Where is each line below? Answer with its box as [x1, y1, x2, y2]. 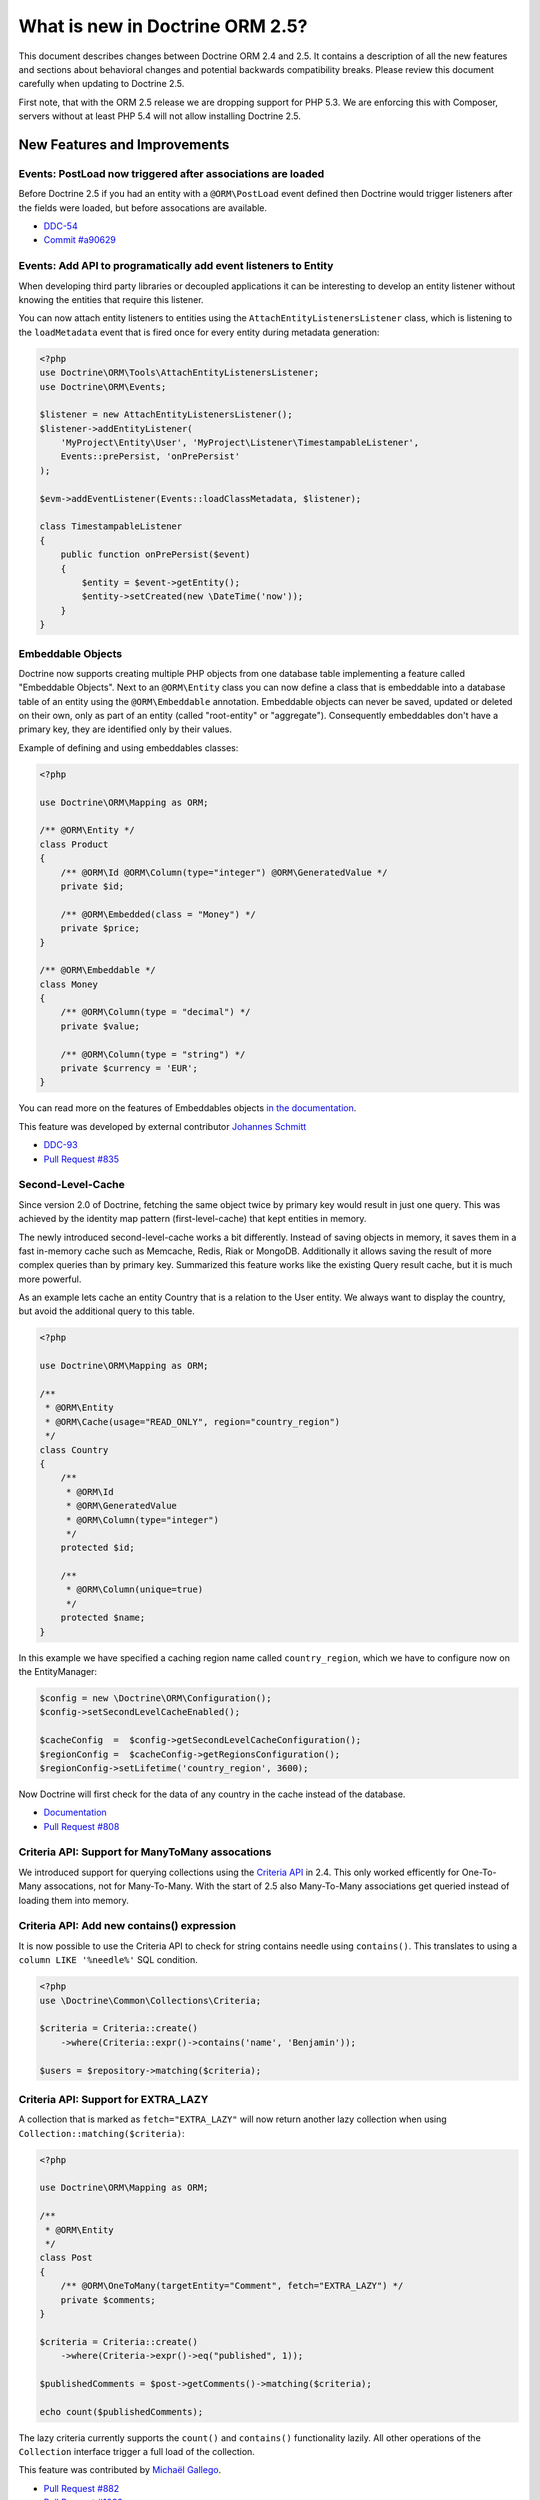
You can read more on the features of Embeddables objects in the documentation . [18, 1102, 357, 1114]
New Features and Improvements [18, 136, 230, 153]
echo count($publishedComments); [39, 2406, 204, 2417]
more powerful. [18, 1273, 82, 1285]
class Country [39, 1444, 109, 1455]
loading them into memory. [18, 1894, 130, 1906]
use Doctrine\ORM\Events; [39, 381, 167, 392]
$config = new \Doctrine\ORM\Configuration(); [39, 1693, 272, 1704]
